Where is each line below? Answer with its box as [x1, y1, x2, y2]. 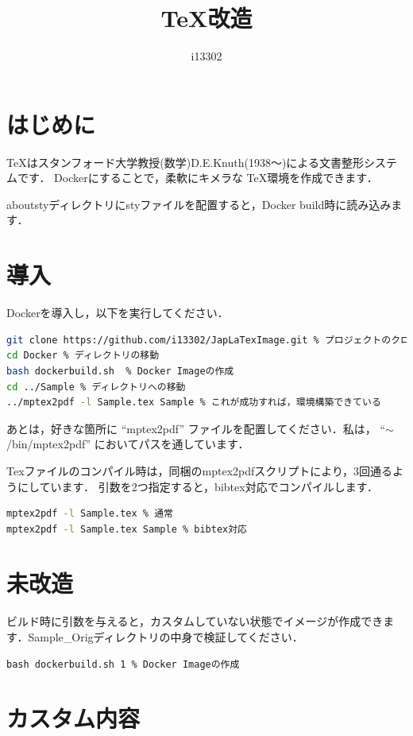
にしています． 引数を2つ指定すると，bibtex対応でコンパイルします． [17, 478, 379, 494]
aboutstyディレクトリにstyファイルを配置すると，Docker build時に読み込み [6, 196, 392, 212]
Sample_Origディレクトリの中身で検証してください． [28, 629, 303, 645]
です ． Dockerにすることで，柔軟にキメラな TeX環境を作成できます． [17, 169, 378, 186]
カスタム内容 [6, 702, 141, 734]
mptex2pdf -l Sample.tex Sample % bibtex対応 [6, 523, 248, 535]
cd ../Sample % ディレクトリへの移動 [6, 381, 186, 393]
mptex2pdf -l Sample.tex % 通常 [6, 508, 173, 520]
